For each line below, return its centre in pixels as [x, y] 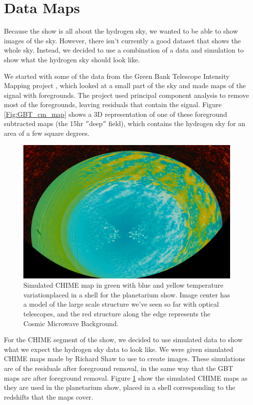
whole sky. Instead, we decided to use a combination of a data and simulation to [124, 50]
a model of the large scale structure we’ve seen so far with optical [121, 304]
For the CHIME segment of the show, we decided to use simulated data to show [123, 340]
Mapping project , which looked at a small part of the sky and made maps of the [125, 85]
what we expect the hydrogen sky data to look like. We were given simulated [119, 349]
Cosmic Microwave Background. [71, 323]
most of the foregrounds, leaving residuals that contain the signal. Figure [113, 104]
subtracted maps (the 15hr [44, 123]
